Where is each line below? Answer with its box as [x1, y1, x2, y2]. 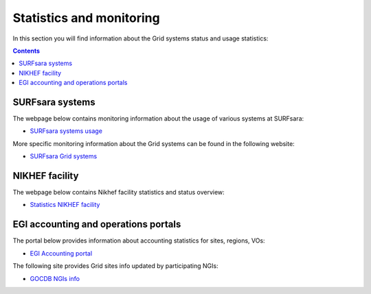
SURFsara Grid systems [30, 152, 98, 160]
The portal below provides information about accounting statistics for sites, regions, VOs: [12, 236, 265, 245]
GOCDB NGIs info [30, 274, 80, 282]
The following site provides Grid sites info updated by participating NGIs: [12, 262, 219, 270]
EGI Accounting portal [30, 249, 93, 257]
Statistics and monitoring [12, 10, 161, 25]
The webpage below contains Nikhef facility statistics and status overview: [12, 188, 225, 197]
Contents [12, 47, 41, 55]
